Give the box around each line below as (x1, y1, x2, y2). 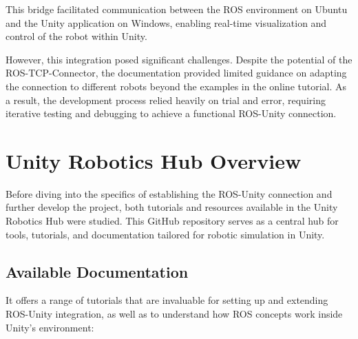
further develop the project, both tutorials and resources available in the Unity (6, 200, 338, 214)
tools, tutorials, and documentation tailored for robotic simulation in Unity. (6, 227, 325, 241)
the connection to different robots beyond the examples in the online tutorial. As (6, 79, 347, 93)
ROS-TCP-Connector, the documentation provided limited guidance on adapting (6, 65, 347, 80)
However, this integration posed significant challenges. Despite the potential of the (6, 52, 352, 66)
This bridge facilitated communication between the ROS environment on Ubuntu (6, 2, 348, 16)
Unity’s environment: (6, 320, 94, 334)
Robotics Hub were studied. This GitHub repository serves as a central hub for (6, 214, 339, 228)
